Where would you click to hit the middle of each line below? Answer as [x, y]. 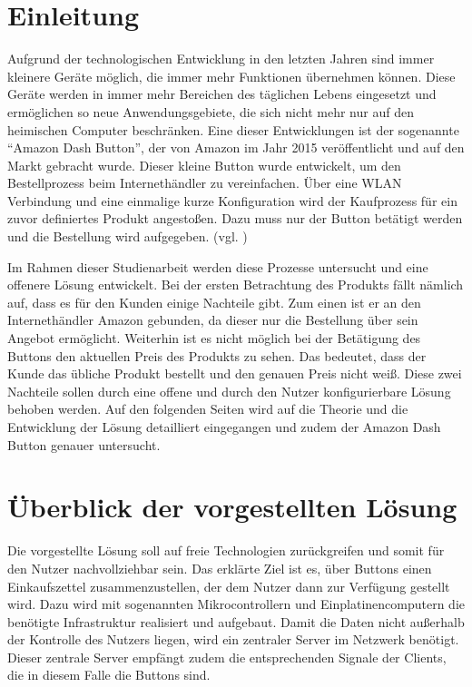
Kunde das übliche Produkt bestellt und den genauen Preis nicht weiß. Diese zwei [235, 373]
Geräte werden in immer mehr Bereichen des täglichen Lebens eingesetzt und [222, 94]
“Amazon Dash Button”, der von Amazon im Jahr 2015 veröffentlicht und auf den [236, 147]
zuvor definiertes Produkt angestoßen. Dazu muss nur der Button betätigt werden [235, 218]
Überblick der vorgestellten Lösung [232, 507]
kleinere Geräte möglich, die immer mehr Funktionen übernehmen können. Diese [231, 76]
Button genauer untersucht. [84, 444]
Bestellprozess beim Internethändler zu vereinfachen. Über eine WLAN [205, 183]
